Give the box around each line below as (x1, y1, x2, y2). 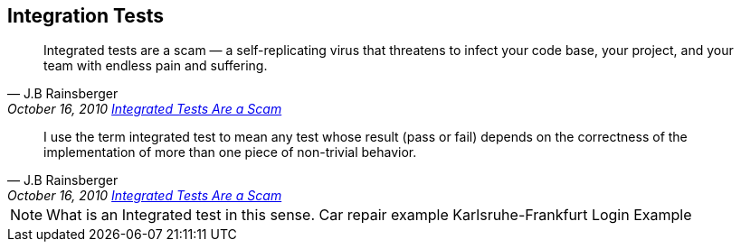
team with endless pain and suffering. (43, 58, 268, 74)
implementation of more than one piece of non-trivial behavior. (43, 144, 417, 161)
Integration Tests (7, 5, 164, 27)
